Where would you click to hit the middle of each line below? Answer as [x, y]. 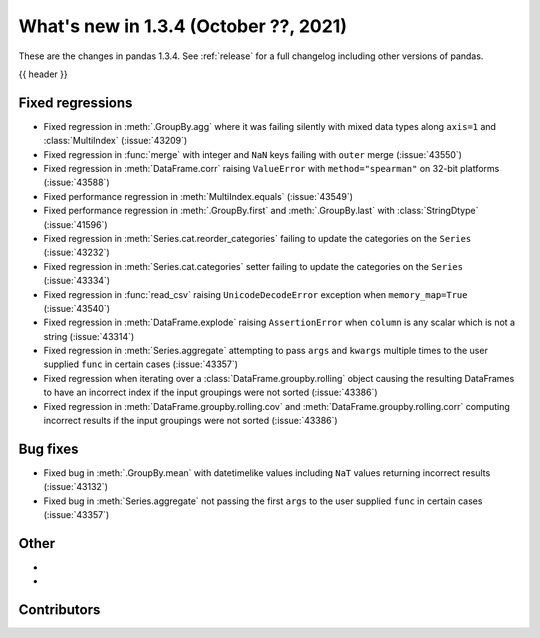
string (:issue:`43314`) [89, 336]
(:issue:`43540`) [76, 308]
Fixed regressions [75, 102]
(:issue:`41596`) [76, 224]
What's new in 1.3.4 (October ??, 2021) [182, 26]
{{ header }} [43, 74]
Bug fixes [48, 448]
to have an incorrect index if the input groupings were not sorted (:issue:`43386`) [211, 392]
